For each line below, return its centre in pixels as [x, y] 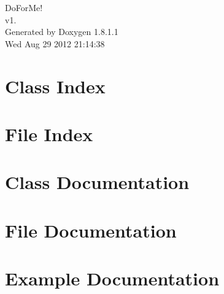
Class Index [55, 86]
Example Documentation [112, 278]
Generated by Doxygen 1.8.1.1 [62, 32]
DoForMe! [24, 7]
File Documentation [91, 230]
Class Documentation [97, 182]
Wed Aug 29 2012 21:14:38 [55, 43]
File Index [49, 133]
